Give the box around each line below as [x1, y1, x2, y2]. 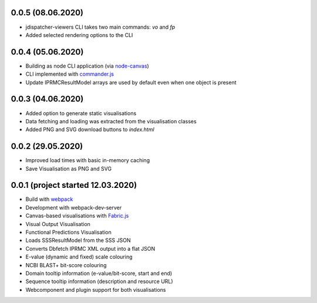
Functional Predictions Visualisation [25, 229, 112, 236]
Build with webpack [25, 196, 73, 203]
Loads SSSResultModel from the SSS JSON [25, 237, 131, 244]
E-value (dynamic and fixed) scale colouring [25, 253, 133, 261]
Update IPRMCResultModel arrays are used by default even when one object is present [25, 79, 237, 86]
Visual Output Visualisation [25, 220, 91, 227]
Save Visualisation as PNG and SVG [25, 165, 112, 172]
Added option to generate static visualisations [25, 109, 137, 117]
